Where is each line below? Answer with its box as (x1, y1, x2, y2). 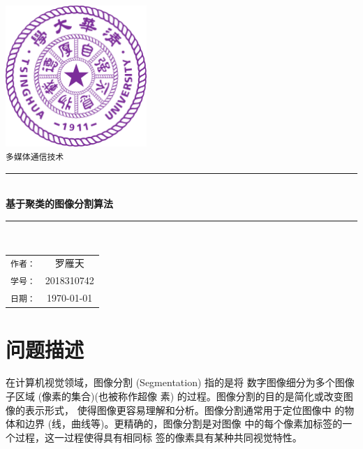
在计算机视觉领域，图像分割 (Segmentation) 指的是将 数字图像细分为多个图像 (6, 375, 355, 390)
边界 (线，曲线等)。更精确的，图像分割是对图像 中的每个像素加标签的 (24, 416, 343, 431)
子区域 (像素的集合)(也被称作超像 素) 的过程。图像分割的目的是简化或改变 (6, 389, 343, 404)
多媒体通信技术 (6, 152, 64, 163)
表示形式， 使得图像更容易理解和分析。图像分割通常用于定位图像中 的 (24, 402, 345, 417)
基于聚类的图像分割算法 (6, 196, 113, 211)
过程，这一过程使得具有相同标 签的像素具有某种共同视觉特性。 (15, 429, 302, 444)
